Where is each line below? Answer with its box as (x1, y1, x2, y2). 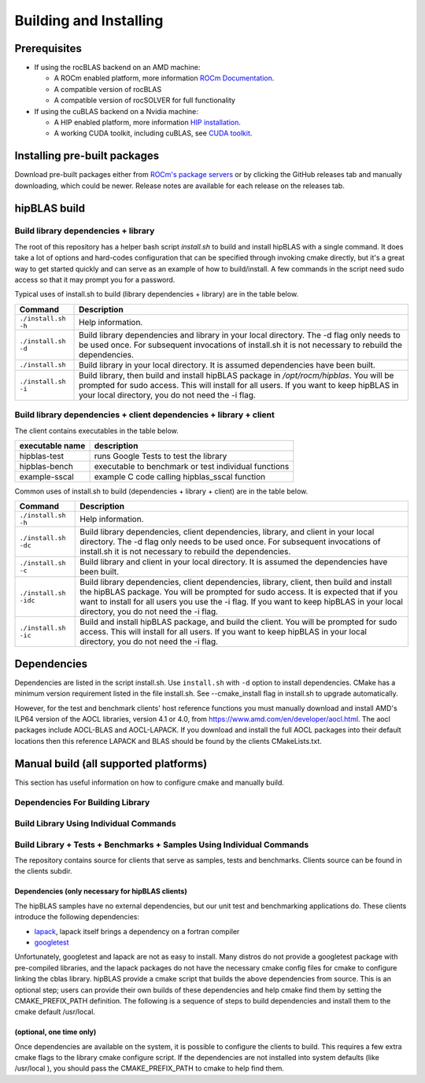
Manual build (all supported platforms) (14, 756, 208, 771)
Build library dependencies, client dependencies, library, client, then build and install (79, 577, 393, 588)
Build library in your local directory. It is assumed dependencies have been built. (79, 359, 375, 370)
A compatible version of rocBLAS (54, 84, 161, 94)
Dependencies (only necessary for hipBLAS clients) (14, 886, 188, 896)
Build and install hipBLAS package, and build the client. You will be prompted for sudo (79, 616, 397, 627)
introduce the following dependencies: (14, 912, 140, 922)
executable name (19, 440, 86, 451)
